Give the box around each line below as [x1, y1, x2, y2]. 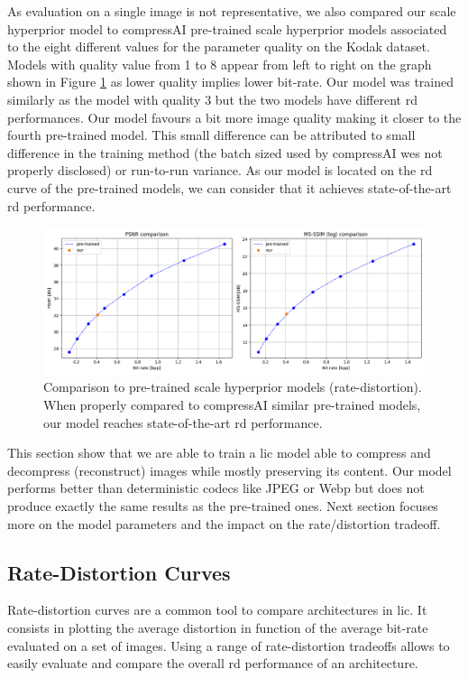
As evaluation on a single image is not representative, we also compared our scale [7, 2, 456, 20]
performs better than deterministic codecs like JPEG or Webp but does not [7, 478, 425, 497]
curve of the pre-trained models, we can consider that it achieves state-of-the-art [7, 178, 452, 197]
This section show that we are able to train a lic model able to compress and [7, 443, 431, 462]
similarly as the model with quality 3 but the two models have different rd [7, 89, 418, 108]
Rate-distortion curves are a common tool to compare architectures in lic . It [7, 600, 427, 619]
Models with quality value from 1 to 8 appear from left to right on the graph [7, 54, 432, 73]
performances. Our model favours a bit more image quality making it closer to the [7, 107, 462, 126]
